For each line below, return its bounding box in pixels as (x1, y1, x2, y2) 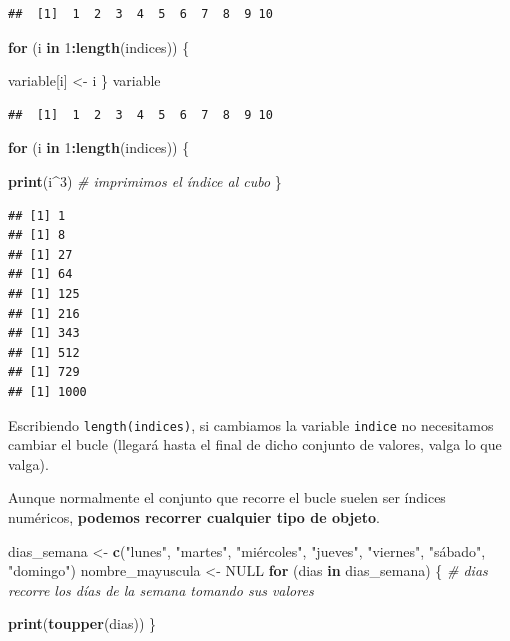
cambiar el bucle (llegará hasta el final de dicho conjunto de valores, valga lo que (8, 434, 502, 455)
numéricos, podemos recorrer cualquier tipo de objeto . (8, 506, 380, 527)
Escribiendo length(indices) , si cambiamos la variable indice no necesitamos (8, 414, 494, 435)
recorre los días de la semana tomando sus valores (8, 579, 314, 600)
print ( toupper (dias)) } (8, 613, 157, 634)
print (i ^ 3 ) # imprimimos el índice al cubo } (8, 170, 282, 191)
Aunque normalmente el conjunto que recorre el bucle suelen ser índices (8, 487, 446, 508)
